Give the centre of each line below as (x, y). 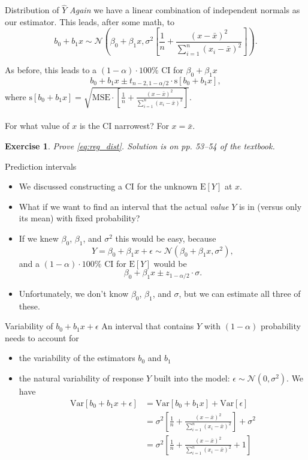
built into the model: (192, 378)
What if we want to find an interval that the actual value (124, 206)
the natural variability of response (81, 378)
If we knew (39, 238)
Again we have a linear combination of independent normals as (185, 10)
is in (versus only (270, 206)
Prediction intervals (41, 166)
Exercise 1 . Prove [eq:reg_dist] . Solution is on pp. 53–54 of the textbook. (140, 145)
